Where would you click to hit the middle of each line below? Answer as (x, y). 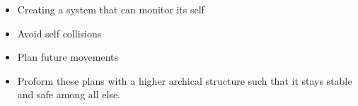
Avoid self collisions (59, 33)
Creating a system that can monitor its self (111, 9)
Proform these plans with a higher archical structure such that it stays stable (185, 80)
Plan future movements (68, 57)
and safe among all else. (69, 94)
